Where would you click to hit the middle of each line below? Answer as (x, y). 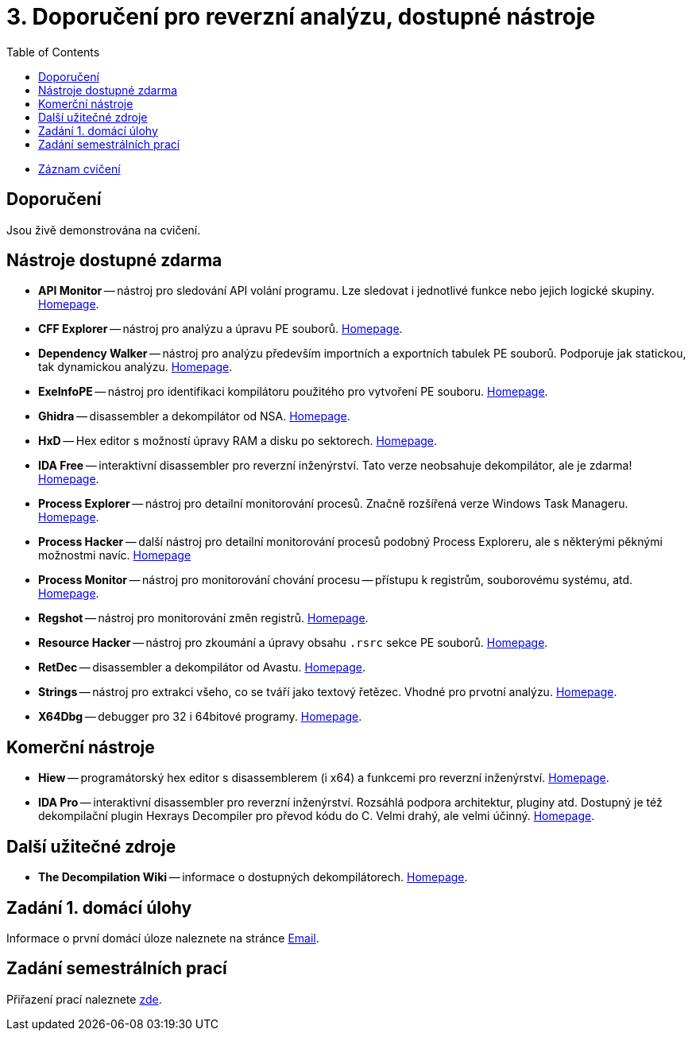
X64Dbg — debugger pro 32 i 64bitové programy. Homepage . (200, 717)
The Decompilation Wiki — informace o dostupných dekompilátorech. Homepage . (253, 877)
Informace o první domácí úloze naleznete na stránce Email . (163, 938)
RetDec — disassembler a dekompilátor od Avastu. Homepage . (202, 667)
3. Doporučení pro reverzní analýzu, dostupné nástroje (301, 17)
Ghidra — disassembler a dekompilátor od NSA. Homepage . (194, 416)
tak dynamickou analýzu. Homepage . (135, 367)
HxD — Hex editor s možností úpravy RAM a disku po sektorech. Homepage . (238, 441)
